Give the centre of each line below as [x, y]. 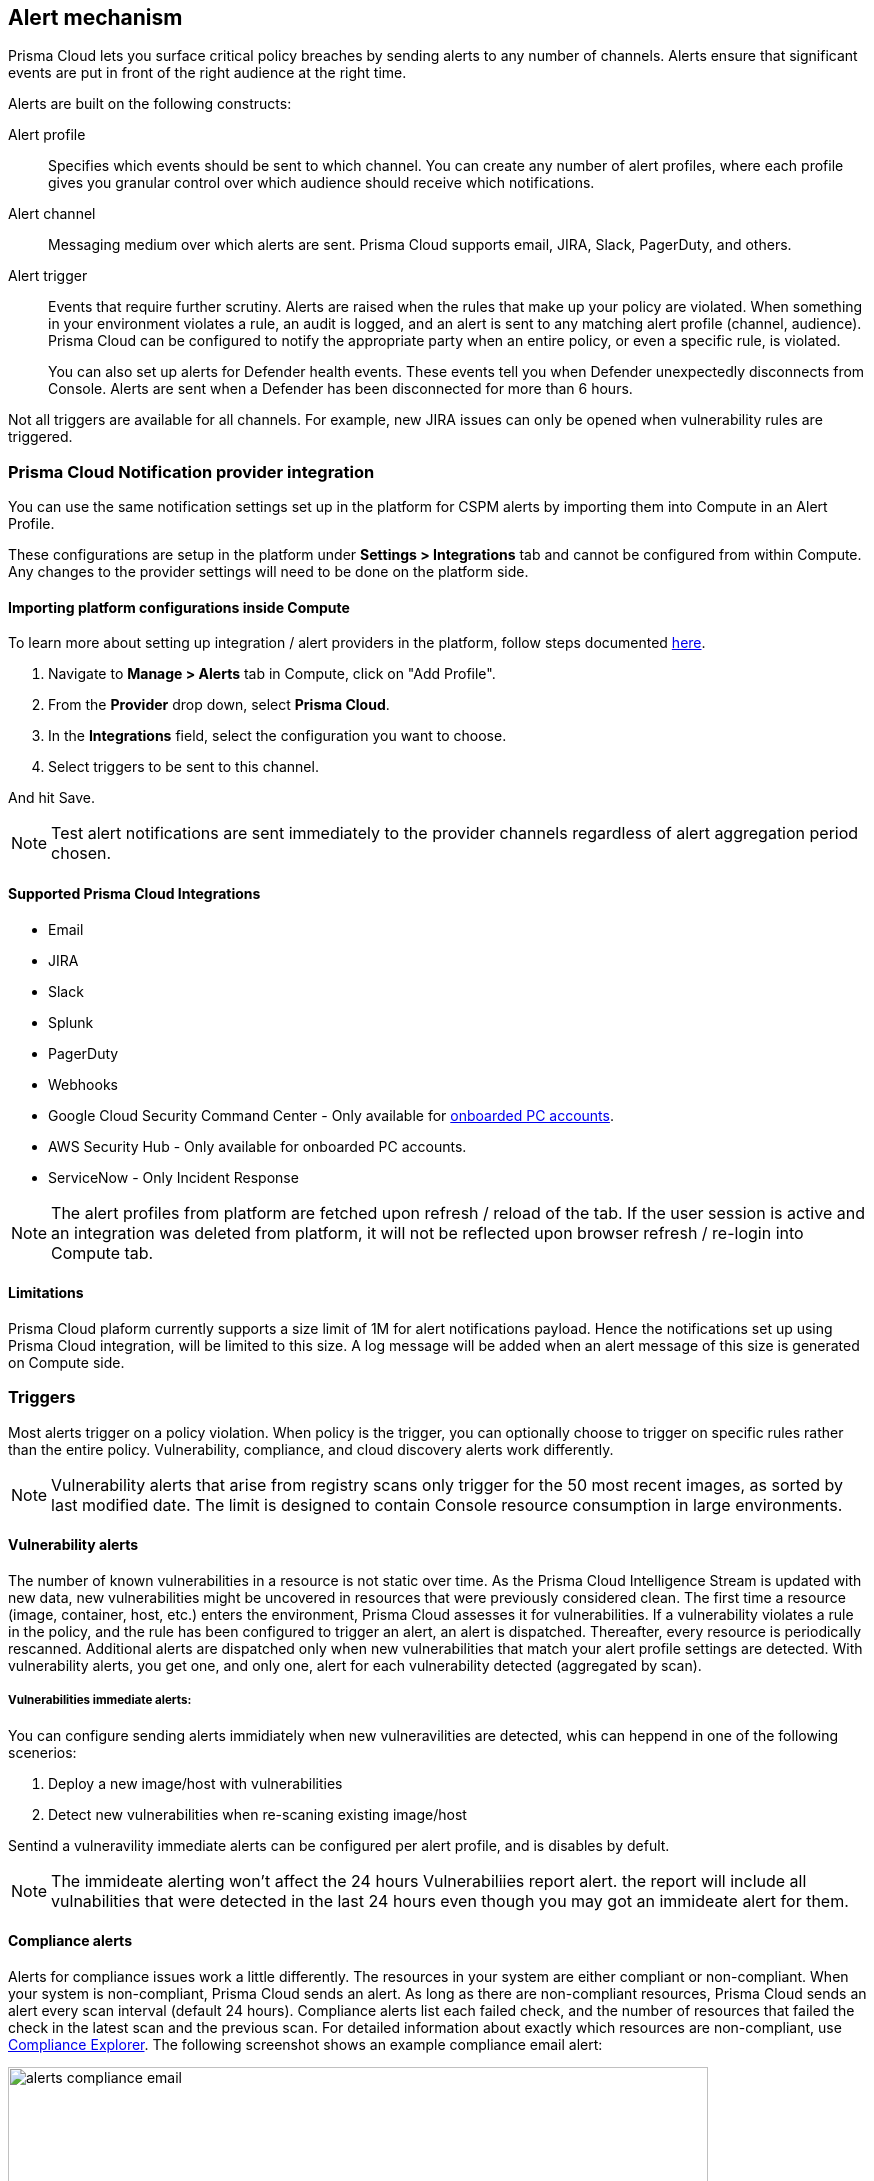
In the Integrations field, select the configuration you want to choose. [277, 736]
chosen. [81, 853]
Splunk [71, 1022]
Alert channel [52, 214]
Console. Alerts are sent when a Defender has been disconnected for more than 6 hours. [340, 389]
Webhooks [83, 1084]
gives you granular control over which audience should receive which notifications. [321, 183]
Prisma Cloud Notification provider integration [191, 471]
